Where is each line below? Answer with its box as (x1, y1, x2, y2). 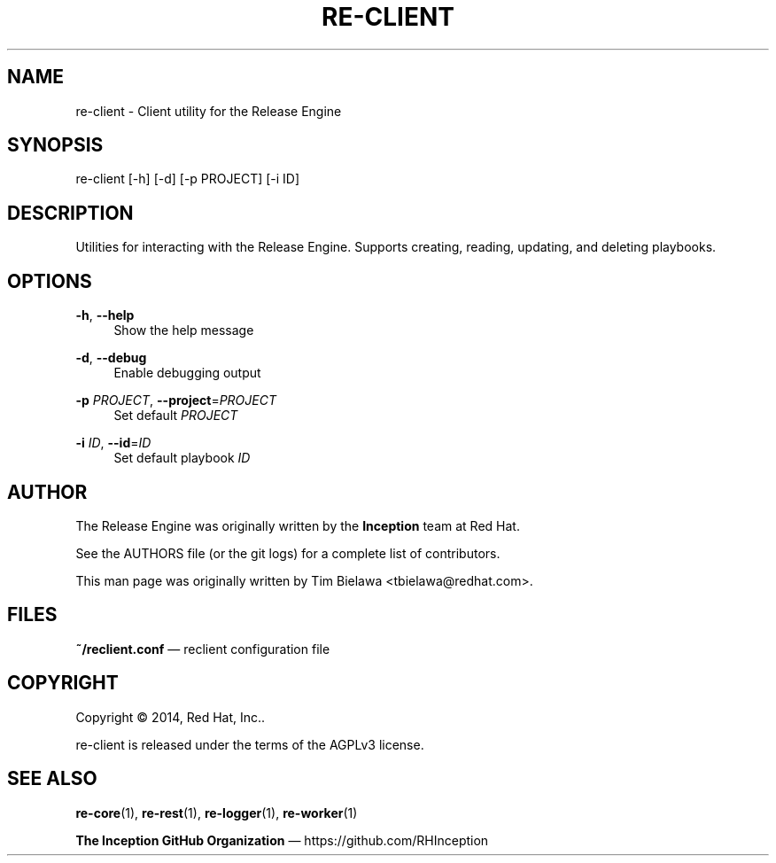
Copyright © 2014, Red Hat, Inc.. (75, 709, 266, 725)
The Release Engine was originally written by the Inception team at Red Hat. (75, 517, 520, 533)
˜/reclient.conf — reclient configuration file (75, 641, 330, 657)
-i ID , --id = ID (75, 435, 151, 451)
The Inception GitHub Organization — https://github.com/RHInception (75, 832, 489, 848)
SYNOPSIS (7, 134, 104, 157)
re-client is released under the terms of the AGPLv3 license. (75, 736, 424, 752)
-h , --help (75, 307, 135, 323)
